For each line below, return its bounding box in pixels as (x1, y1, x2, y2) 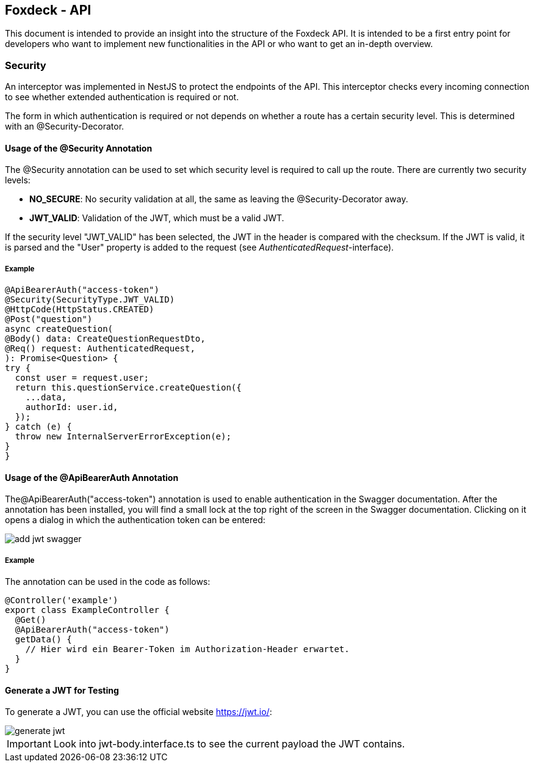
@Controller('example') (5, 595, 118, 606)
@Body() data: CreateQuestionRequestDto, (5, 334, 206, 344)
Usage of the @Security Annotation (5, 142, 153, 153)
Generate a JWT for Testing (5, 684, 119, 695)
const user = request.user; (15, 373, 150, 383)
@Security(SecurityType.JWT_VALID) (5, 295, 175, 305)
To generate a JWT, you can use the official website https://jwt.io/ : (5, 706, 272, 717)
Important (7, 738, 51, 750)
